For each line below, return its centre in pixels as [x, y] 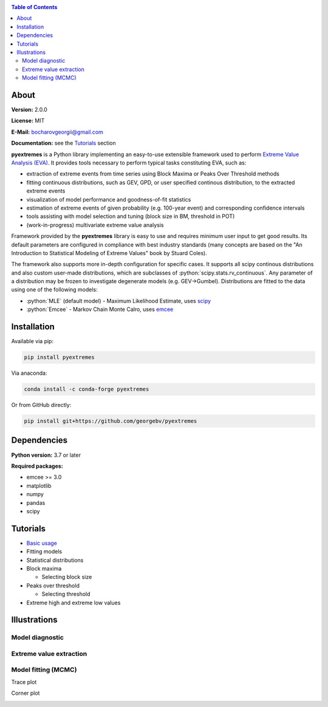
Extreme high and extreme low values [73, 603]
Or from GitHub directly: [41, 405]
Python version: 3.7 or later [46, 455]
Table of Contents [34, 7]
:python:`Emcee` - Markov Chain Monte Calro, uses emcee [100, 309]
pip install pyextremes [60, 357]
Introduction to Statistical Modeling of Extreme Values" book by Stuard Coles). [109, 253]
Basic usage [42, 543]
